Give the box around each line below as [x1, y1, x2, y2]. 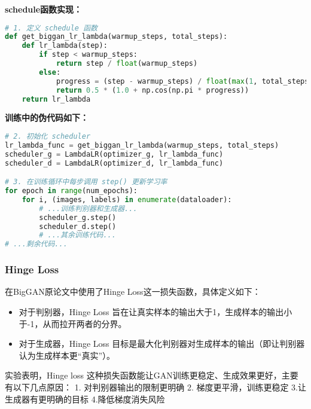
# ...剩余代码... [5, 240, 68, 249]
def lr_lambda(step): [22, 41, 108, 50]
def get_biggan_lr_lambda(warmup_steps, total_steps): [5, 32, 228, 41]
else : [39, 68, 61, 77]
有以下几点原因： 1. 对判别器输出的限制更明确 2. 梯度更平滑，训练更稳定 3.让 [5, 381, 306, 393]
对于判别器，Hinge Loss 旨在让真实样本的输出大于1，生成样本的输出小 [19, 306, 292, 318]
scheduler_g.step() [39, 213, 117, 222]
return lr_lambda [22, 94, 91, 103]
